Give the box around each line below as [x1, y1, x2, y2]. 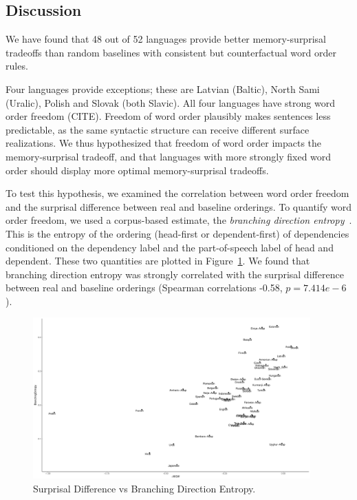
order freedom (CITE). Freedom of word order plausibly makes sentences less [6, 109, 331, 123]
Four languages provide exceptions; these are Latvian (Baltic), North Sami [6, 81, 320, 96]
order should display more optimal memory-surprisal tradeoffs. [6, 163, 269, 177]
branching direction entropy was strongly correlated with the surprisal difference [6, 267, 344, 281]
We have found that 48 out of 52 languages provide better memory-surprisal [6, 32, 326, 46]
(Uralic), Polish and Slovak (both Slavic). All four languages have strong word [6, 95, 335, 110]
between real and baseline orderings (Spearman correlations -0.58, [6, 280, 283, 295]
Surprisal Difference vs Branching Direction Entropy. [33, 481, 256, 495]
